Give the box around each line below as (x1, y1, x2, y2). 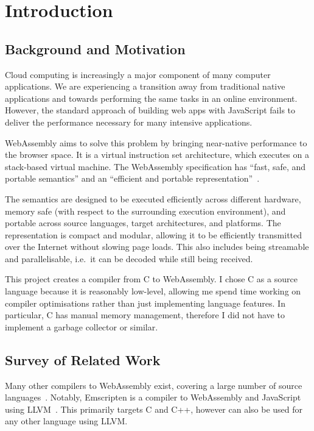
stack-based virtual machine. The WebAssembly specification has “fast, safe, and (5, 160, 306, 173)
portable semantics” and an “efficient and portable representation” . (5, 172, 260, 185)
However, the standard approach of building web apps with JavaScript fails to (5, 104, 296, 116)
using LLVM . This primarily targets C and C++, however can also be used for (5, 402, 303, 415)
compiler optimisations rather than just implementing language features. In (5, 296, 285, 309)
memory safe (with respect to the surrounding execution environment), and (5, 204, 286, 217)
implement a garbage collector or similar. (5, 320, 158, 333)
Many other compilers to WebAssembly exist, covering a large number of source (5, 379, 302, 391)
